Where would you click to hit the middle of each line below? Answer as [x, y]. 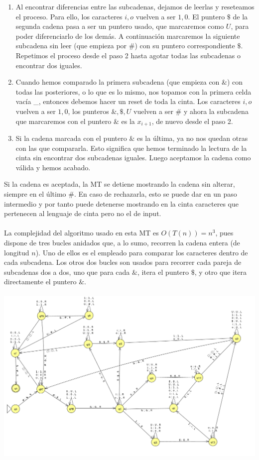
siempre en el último [35, 193]
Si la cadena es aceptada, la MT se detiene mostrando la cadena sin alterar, [120, 184]
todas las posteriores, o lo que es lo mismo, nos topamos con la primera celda [133, 91]
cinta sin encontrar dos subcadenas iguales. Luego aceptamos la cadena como [133, 158]
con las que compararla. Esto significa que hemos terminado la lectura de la [131, 148]
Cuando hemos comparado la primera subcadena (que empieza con [118, 82]
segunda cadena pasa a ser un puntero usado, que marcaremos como [120, 26]
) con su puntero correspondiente [185, 46]
